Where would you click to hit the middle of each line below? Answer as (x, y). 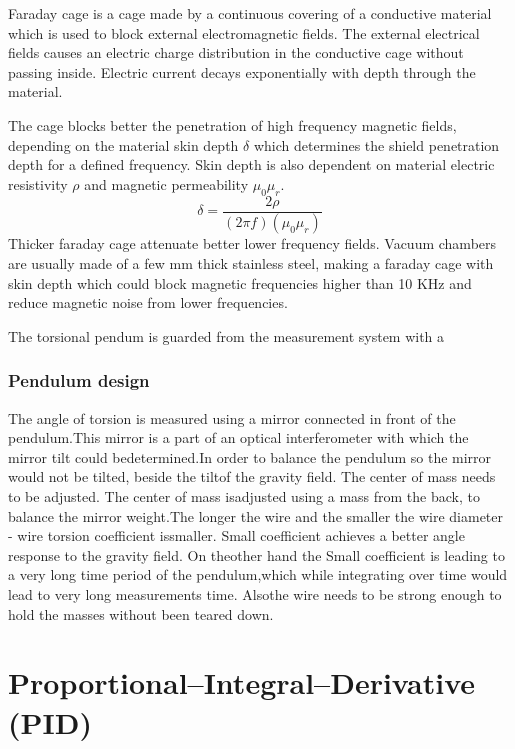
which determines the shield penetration (376, 144)
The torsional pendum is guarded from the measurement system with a (226, 335)
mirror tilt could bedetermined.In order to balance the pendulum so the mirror (250, 456)
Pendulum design (79, 380)
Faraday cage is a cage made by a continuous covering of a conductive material (250, 13)
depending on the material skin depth (123, 144)
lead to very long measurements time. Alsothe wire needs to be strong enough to (255, 593)
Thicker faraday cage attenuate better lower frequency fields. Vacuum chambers (252, 243)
